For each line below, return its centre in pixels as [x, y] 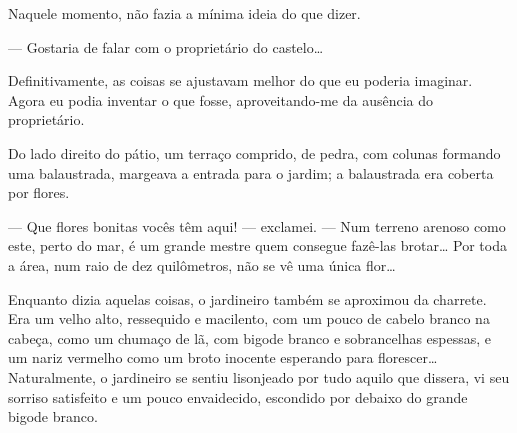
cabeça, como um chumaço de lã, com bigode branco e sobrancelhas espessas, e [250, 337]
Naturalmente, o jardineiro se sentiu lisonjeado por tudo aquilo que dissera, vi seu [259, 376]
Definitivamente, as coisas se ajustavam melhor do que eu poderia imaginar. [240, 80]
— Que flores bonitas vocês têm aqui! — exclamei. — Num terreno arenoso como [257, 225]
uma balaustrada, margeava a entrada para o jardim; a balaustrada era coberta [251, 172]
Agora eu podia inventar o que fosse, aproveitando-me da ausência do [221, 99]
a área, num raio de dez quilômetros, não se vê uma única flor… [202, 264]
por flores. [39, 192]
